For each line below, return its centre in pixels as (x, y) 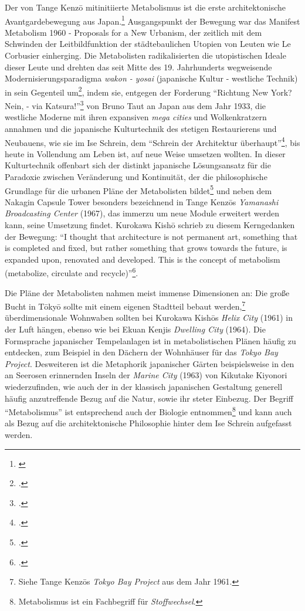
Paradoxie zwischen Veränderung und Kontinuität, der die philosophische (136, 176)
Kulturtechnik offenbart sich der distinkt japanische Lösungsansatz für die (138, 165)
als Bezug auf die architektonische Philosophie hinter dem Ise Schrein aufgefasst (148, 423)
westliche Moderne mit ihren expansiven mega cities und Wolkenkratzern (136, 117)
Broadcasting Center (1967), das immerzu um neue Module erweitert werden (142, 213)
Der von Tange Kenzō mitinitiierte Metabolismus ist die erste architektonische (145, 7)
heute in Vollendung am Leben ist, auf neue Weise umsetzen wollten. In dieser (145, 153)
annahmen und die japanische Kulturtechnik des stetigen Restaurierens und (141, 128)
